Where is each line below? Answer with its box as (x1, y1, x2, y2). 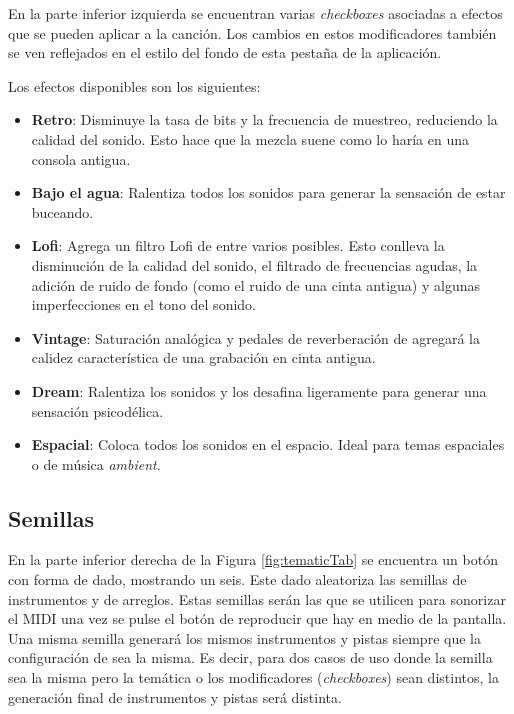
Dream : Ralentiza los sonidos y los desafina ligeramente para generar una (31, 380, 487, 401)
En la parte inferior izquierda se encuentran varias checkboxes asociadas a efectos (8, 3, 503, 23)
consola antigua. (31, 148, 131, 169)
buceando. (31, 201, 94, 222)
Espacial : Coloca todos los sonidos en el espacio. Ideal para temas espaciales (31, 434, 505, 455)
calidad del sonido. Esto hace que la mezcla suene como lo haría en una (31, 128, 469, 149)
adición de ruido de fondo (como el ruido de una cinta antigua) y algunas (31, 274, 480, 295)
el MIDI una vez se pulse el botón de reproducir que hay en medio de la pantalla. (8, 608, 507, 629)
